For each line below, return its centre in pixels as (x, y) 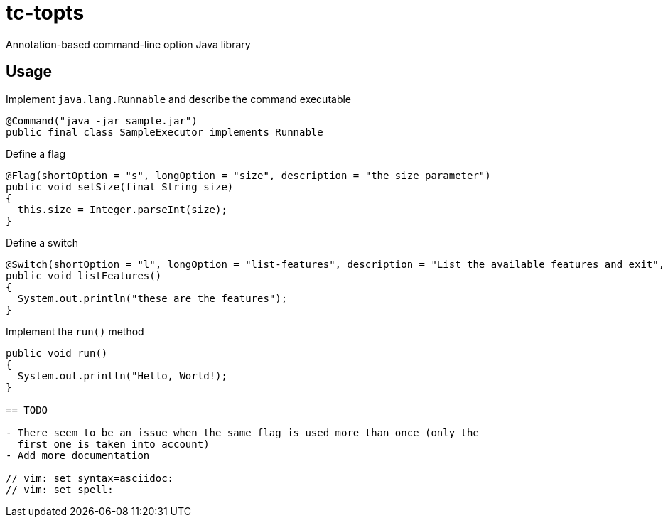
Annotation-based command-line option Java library (128, 44)
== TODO (27, 410)
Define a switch (42, 242)
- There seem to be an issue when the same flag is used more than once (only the (242, 432)
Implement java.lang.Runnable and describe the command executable (179, 99)
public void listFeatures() (84, 275)
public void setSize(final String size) (120, 187)
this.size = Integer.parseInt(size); (122, 209)
